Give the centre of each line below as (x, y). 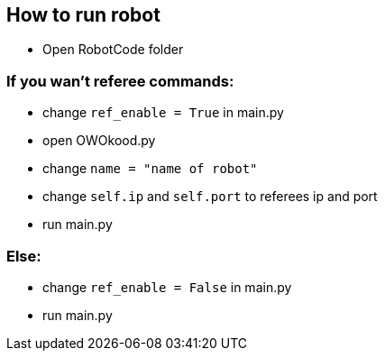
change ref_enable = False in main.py (167, 287)
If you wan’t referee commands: (120, 81)
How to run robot (83, 15)
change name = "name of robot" (150, 169)
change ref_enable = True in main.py (163, 113)
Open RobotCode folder (113, 50)
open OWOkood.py (99, 141)
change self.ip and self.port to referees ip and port (210, 197)
